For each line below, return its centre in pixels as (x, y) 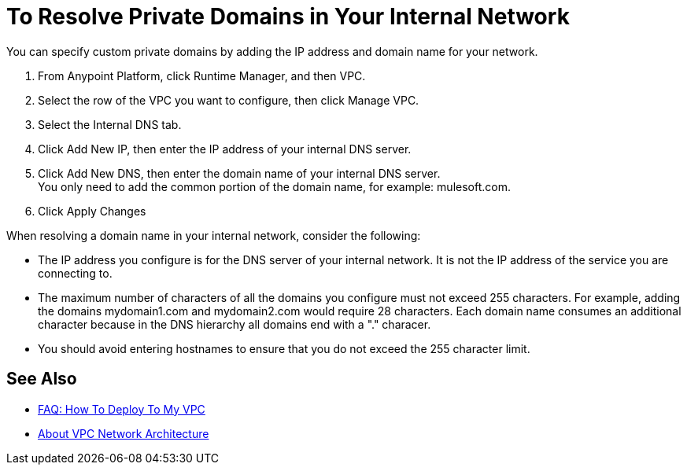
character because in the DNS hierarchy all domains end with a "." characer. (235, 324)
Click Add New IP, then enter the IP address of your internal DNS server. (225, 149)
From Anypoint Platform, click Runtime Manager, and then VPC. (202, 75)
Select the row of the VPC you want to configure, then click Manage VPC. (229, 100)
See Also (42, 379)
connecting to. (75, 273)
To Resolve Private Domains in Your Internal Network (288, 17)
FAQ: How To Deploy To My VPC (122, 409)
